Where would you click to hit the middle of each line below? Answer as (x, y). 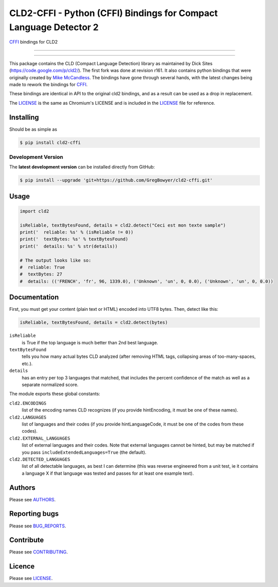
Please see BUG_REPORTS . (38, 526)
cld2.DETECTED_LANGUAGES (40, 459)
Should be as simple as (33, 129)
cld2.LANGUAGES (28, 417)
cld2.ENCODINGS (28, 403)
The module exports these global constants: (55, 394)
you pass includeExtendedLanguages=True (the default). (84, 452)
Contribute (27, 540)
